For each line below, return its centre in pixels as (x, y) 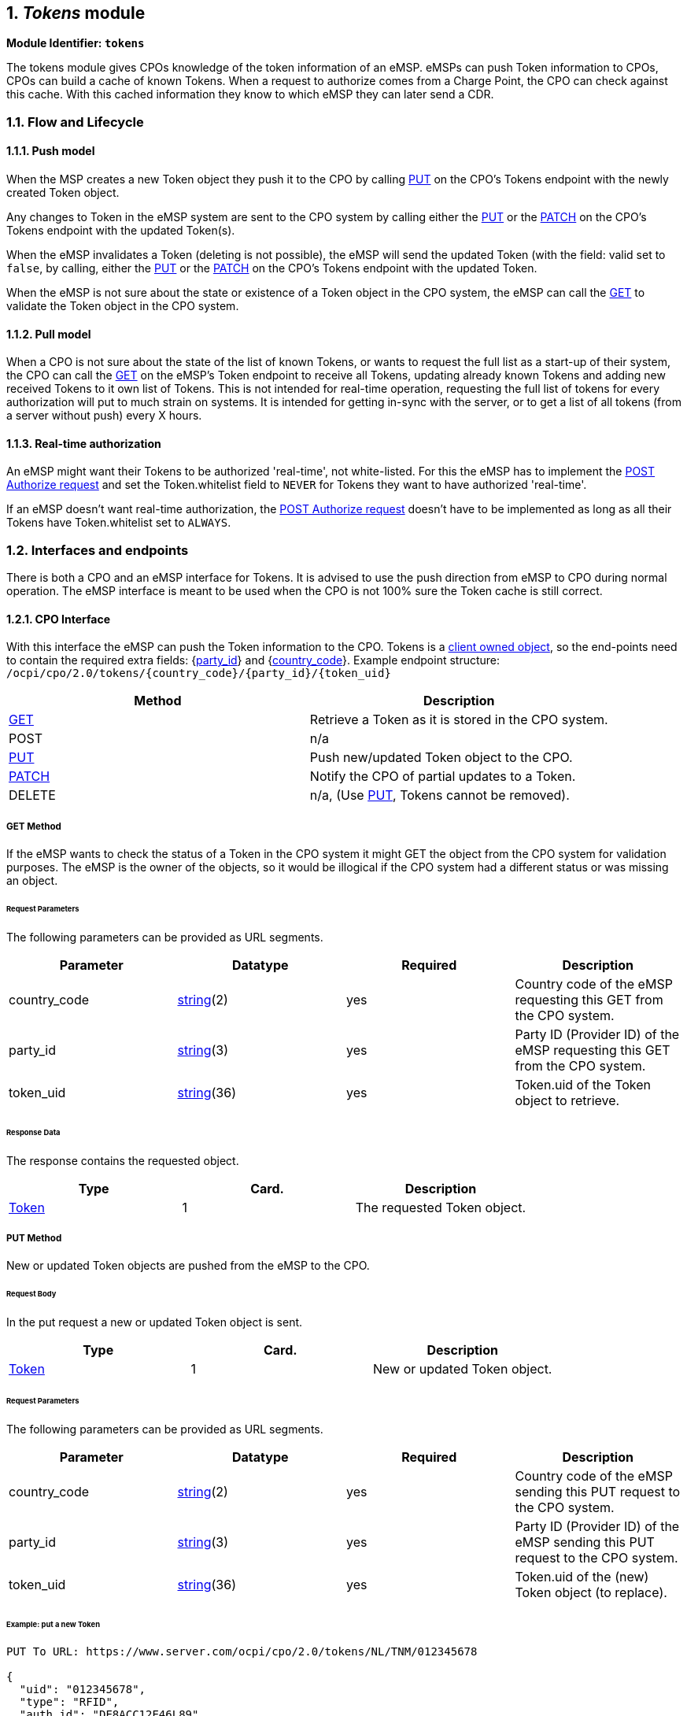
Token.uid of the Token (583, 1084)
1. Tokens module (76, 13)
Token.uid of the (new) (582, 1576)
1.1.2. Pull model (49, 334)
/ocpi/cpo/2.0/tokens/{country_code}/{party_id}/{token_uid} (199, 673)
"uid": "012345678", (83, 1690)
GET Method (34, 826)
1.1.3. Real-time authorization (84, 443)
